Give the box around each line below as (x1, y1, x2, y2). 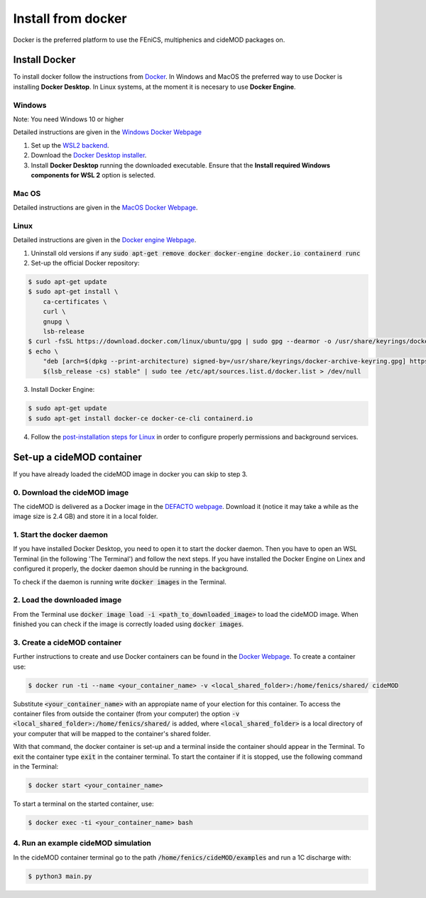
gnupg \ (43, 317, 70, 326)
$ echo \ (28, 347, 59, 355)
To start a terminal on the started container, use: (13, 799, 154, 808)
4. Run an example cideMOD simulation (13, 838, 152, 848)
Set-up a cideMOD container (13, 451, 142, 463)
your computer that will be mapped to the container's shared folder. (13, 729, 211, 738)
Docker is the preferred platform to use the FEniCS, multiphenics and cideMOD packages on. (13, 35, 285, 44)
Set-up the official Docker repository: (31, 259, 140, 267)
